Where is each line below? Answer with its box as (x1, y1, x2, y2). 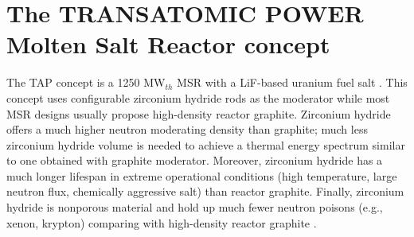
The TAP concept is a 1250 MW (6, 74, 166, 91)
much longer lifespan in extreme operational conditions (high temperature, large (6, 167, 397, 184)
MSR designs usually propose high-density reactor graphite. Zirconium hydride (6, 105, 391, 122)
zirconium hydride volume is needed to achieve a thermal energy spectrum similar (6, 136, 405, 153)
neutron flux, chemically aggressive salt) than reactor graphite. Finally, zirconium (6, 183, 404, 200)
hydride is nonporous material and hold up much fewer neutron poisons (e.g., (6, 199, 383, 216)
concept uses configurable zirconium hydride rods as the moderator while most (6, 89, 390, 106)
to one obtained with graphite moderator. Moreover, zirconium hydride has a (6, 152, 383, 169)
